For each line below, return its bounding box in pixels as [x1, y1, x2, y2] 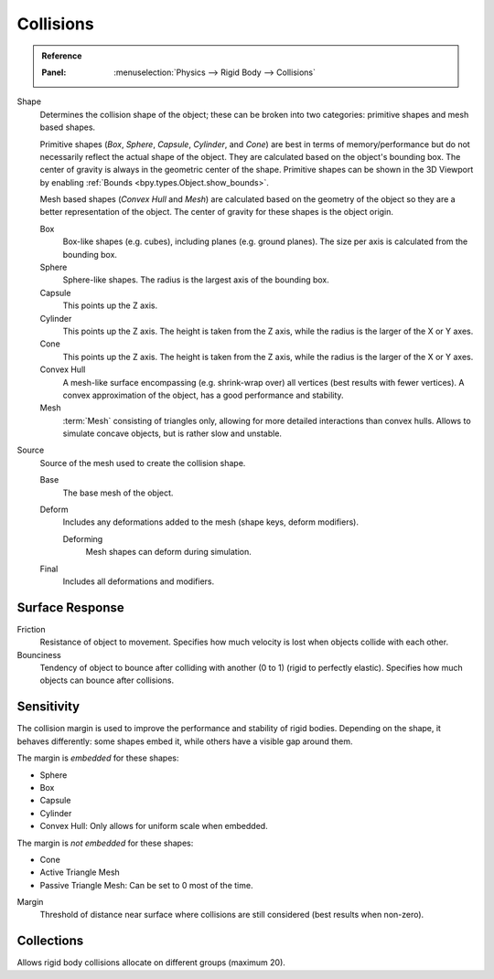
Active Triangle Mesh [39, 867, 121, 878]
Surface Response [16, 600, 125, 615]
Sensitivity [16, 699, 81, 715]
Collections [16, 933, 84, 949]
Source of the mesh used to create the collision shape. [39, 457, 246, 468]
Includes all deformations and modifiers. [62, 576, 215, 587]
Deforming [62, 533, 103, 544]
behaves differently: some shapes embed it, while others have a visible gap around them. [16, 736, 353, 747]
